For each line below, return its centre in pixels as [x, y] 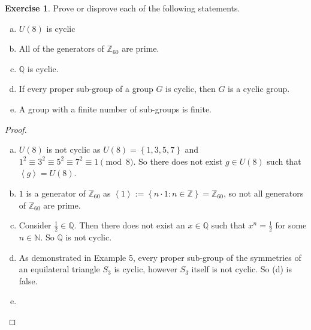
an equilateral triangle [59, 269]
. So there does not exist [178, 161]
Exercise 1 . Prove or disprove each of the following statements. [123, 8]
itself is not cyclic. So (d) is [241, 269]
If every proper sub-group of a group [86, 89]
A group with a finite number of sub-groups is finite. [115, 108]
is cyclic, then [191, 89]
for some [291, 225]
